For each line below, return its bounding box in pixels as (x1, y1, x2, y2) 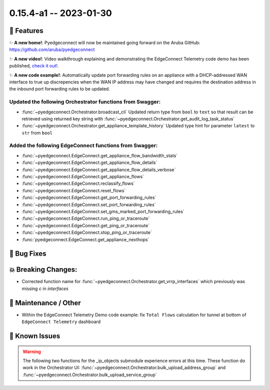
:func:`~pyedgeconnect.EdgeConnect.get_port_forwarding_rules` (21, 195, 156, 201)
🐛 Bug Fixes (9, 250, 47, 258)
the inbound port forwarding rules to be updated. (9, 86, 110, 92)
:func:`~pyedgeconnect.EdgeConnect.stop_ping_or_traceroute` (21, 230, 152, 236)
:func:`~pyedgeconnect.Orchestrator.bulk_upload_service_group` (22, 372, 157, 378)
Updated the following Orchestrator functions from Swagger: (9, 98, 161, 105)
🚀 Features (9, 26, 43, 35)
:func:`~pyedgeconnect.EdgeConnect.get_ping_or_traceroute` (21, 222, 150, 228)
